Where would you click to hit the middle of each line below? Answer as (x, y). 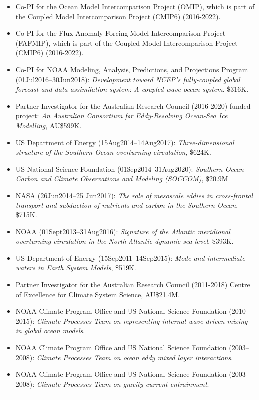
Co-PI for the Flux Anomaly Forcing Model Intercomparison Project (121, 33)
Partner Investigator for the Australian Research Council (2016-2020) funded (133, 105)
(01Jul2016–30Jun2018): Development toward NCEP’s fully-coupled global (128, 79)
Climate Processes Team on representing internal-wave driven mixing (142, 320)
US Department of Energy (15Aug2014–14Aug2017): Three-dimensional (125, 142)
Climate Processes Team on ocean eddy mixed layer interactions (134, 357)
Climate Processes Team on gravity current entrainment (122, 383)
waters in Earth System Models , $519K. (76, 268)
